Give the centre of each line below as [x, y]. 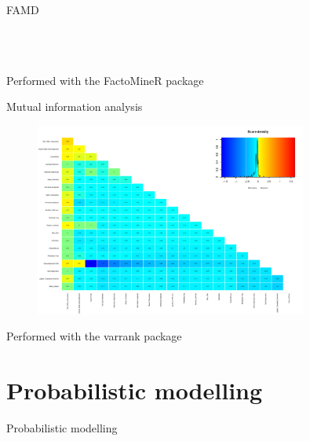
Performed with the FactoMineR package [105, 80]
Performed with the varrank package [94, 336]
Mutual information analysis [75, 107]
